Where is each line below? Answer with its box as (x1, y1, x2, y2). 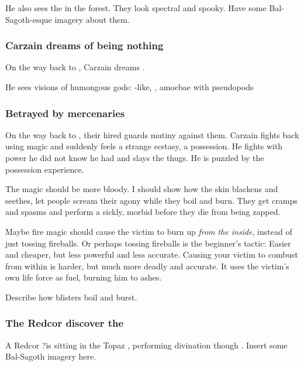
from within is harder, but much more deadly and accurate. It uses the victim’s (5, 259, 289, 272)
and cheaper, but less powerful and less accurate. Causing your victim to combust (5, 248, 298, 261)
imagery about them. (54, 13, 130, 25)
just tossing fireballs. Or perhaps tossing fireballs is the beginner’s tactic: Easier (5, 237, 291, 249)
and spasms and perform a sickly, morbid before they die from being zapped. (5, 206, 281, 218)
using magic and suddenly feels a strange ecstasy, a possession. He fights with (5, 140, 283, 152)
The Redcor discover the (5, 316, 124, 330)
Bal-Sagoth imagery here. (5, 350, 96, 362)
